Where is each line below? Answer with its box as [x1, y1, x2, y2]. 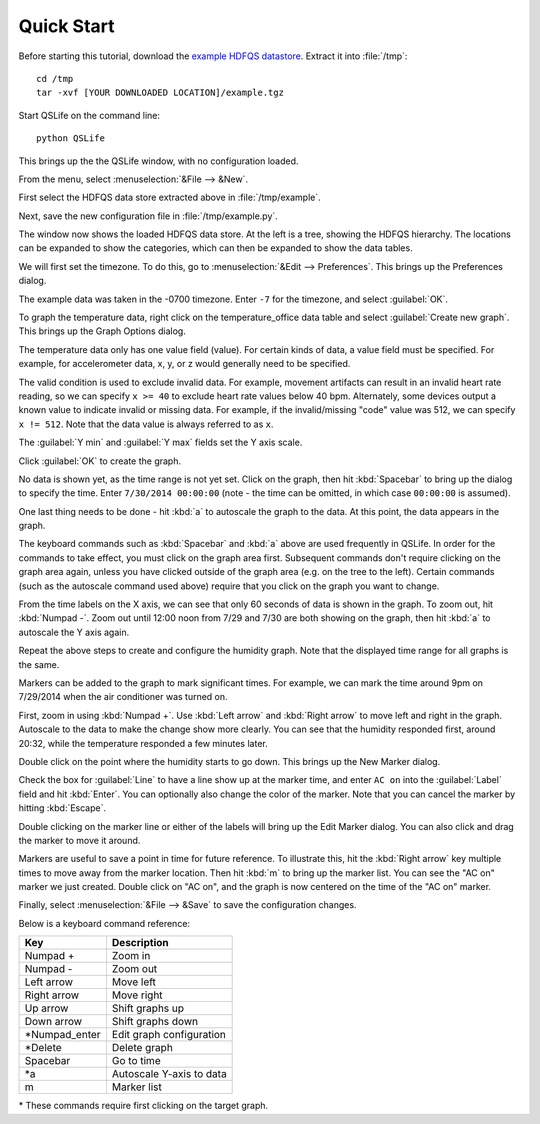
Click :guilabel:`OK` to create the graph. [18, 455, 182, 467]
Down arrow [24, 1015, 83, 1029]
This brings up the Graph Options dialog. [18, 325, 187, 337]
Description [111, 936, 169, 950]
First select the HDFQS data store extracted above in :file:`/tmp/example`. [18, 191, 321, 204]
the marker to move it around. [18, 834, 141, 846]
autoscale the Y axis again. [18, 626, 130, 638]
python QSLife [36, 133, 105, 144]
